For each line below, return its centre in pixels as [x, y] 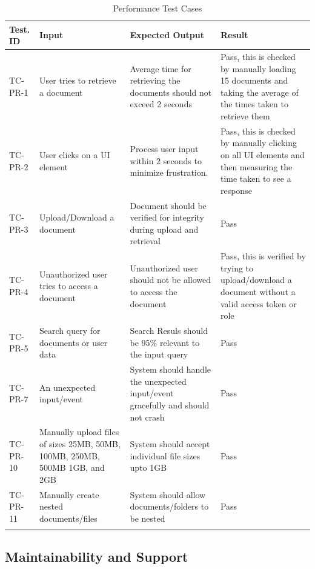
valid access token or [258, 303]
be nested [148, 518]
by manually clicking [258, 143]
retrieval [145, 241]
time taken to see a [256, 178]
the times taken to [254, 104]
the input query [159, 354]
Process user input [164, 149]
